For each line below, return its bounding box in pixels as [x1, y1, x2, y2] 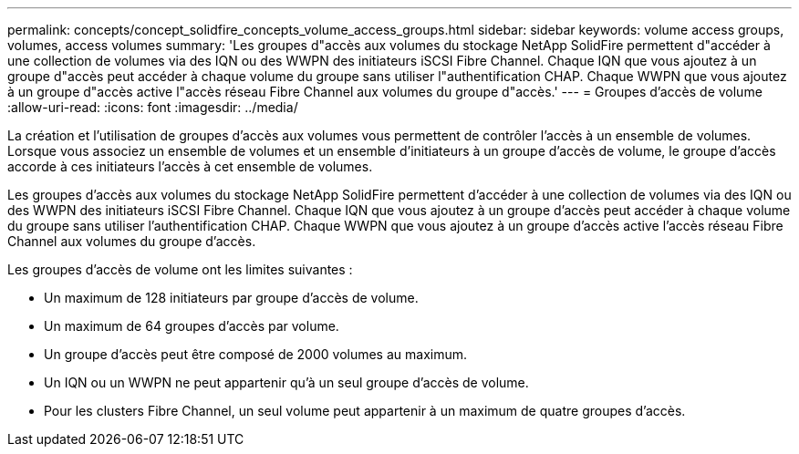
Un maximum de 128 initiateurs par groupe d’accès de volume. [44, 290, 419, 305]
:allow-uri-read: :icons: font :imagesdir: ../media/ [7, 99, 298, 115]
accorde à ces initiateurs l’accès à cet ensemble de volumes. [7, 159, 373, 174]
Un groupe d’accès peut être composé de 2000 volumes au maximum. [44, 346, 468, 362]
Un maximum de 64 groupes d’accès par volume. [44, 318, 339, 334]
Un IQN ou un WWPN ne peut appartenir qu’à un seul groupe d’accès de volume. [44, 375, 529, 390]
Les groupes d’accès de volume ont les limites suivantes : [7, 262, 353, 277]
